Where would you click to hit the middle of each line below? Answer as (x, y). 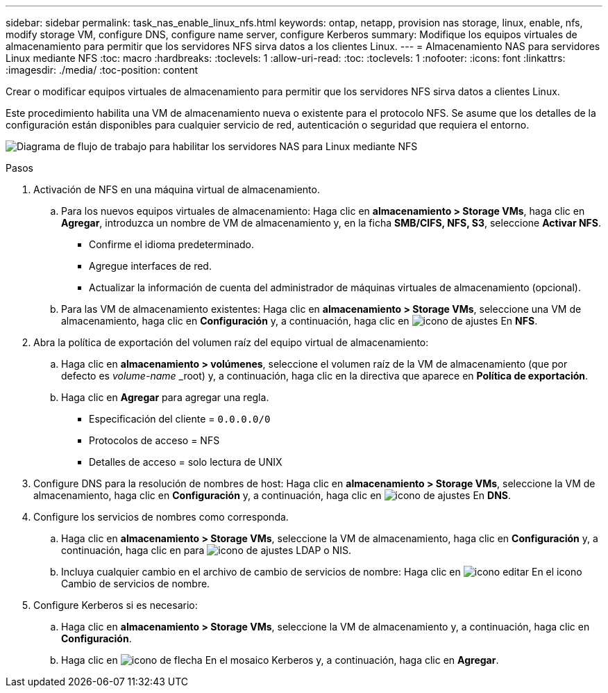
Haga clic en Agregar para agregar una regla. (165, 397)
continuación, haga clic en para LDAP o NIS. (206, 550)
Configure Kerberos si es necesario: (116, 605)
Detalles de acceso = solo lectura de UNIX (186, 462)
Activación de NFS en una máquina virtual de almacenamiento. (177, 189)
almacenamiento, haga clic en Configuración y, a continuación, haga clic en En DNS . (272, 495)
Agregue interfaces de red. (150, 266)
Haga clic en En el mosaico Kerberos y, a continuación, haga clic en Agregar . (280, 660)
